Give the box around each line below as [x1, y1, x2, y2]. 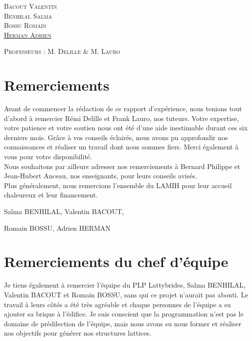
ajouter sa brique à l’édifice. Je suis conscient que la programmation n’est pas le [4, 309, 244, 319]
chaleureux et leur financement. [4, 190, 98, 200]
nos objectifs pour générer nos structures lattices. [4, 328, 151, 338]
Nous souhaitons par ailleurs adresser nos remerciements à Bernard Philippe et [4, 161, 240, 171]
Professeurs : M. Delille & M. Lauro [4, 46, 120, 56]
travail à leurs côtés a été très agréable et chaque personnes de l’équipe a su [4, 299, 231, 309]
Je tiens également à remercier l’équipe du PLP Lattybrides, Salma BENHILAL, [4, 280, 246, 290]
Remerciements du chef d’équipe [4, 251, 229, 271]
